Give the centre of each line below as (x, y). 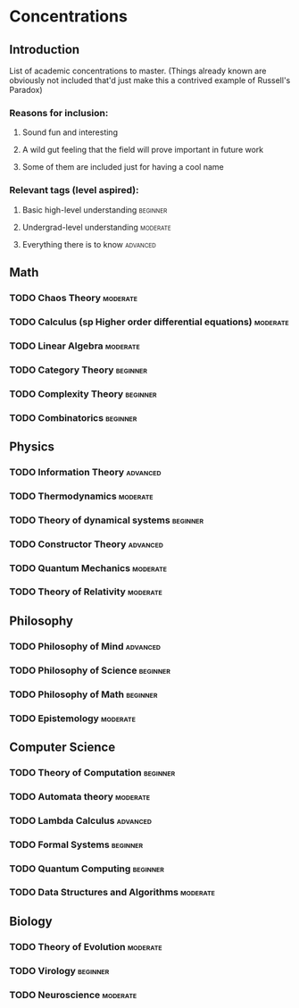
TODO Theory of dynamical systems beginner (106, 520)
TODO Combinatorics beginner (73, 417)
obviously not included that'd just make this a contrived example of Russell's (150, 80)
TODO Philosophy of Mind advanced (85, 646)
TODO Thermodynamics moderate (81, 496)
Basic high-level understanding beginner (95, 210)
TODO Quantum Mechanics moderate (88, 567)
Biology (31, 921)
